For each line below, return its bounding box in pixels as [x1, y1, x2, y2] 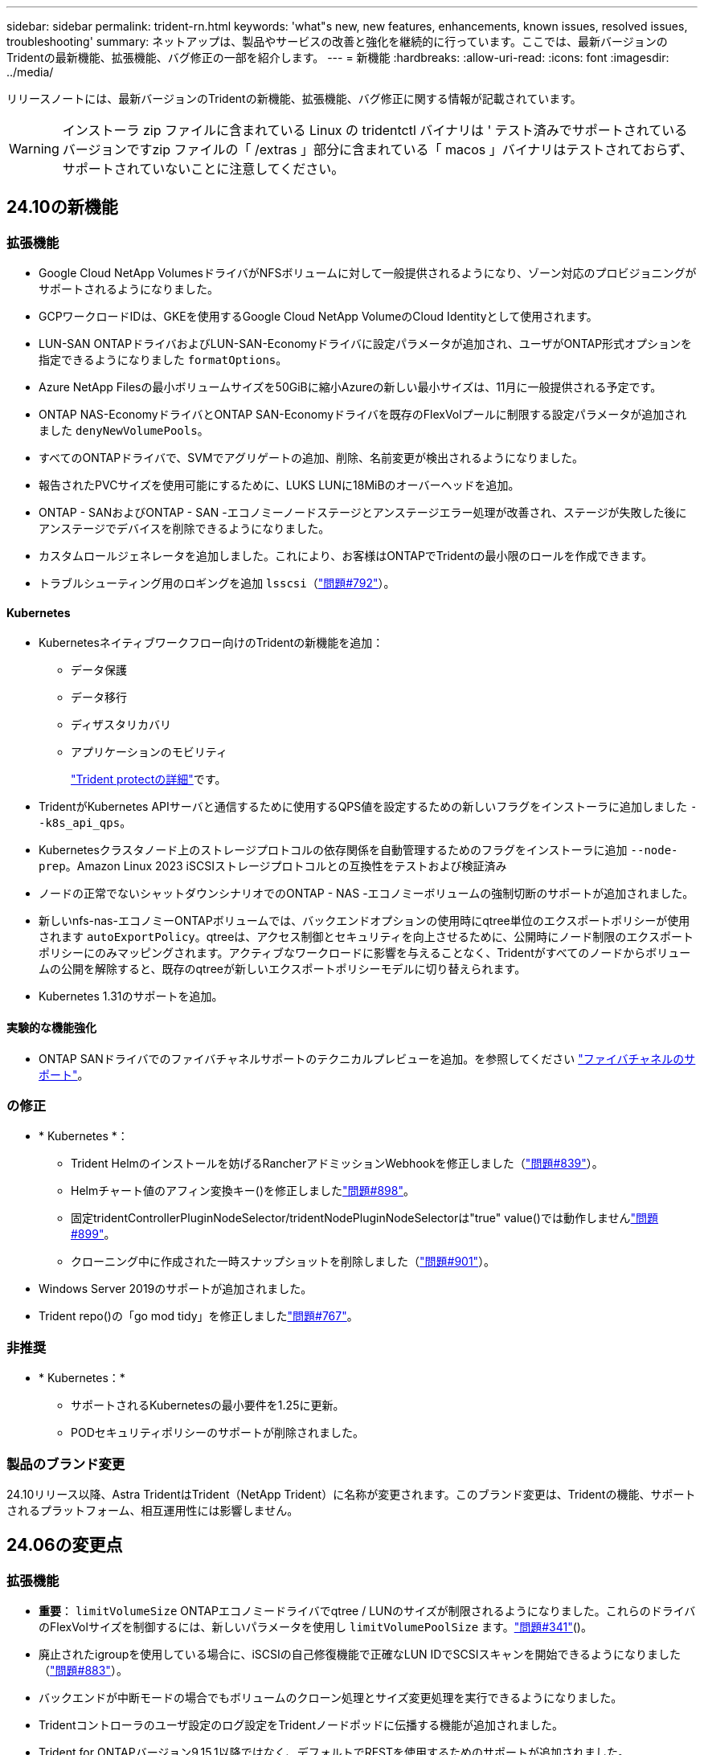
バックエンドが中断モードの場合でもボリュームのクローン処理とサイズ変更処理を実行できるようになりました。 [39, 1691, 623, 1705]
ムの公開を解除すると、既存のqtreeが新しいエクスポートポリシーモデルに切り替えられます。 [39, 962, 526, 976]
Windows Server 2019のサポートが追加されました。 [39, 1282, 313, 1296]
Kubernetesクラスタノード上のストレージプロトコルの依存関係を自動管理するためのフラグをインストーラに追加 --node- [39, 843, 678, 857]
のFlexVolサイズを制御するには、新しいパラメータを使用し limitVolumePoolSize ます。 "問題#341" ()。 [39, 1620, 592, 1634]
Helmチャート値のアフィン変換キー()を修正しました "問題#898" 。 [71, 1184, 415, 1198]
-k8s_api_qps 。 [39, 816, 132, 830]
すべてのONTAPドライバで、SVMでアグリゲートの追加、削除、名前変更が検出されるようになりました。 [39, 451, 583, 465]
